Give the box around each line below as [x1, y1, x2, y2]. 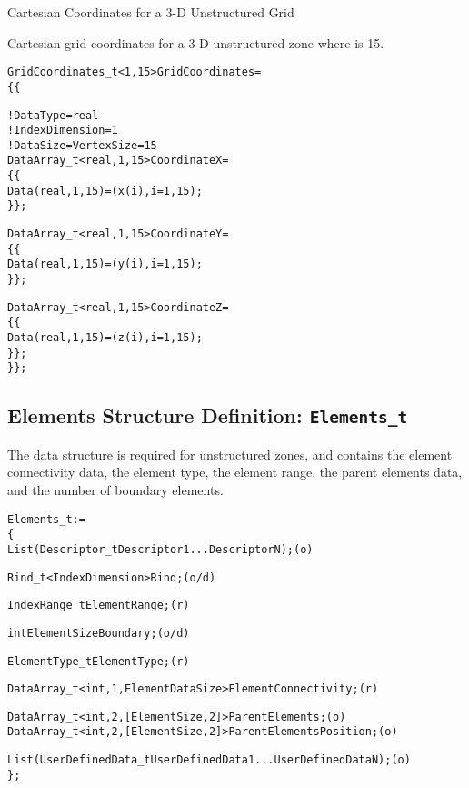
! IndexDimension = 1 [7, 124, 118, 137]
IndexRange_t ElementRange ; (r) [7, 599, 190, 612]
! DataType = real [7, 108, 99, 122]
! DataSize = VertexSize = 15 [7, 138, 157, 152]
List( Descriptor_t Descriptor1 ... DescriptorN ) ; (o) [7, 542, 314, 556]
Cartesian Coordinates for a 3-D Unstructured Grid [7, 3, 294, 21]
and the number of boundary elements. [7, 480, 224, 499]
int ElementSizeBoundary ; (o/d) [7, 626, 190, 640]
